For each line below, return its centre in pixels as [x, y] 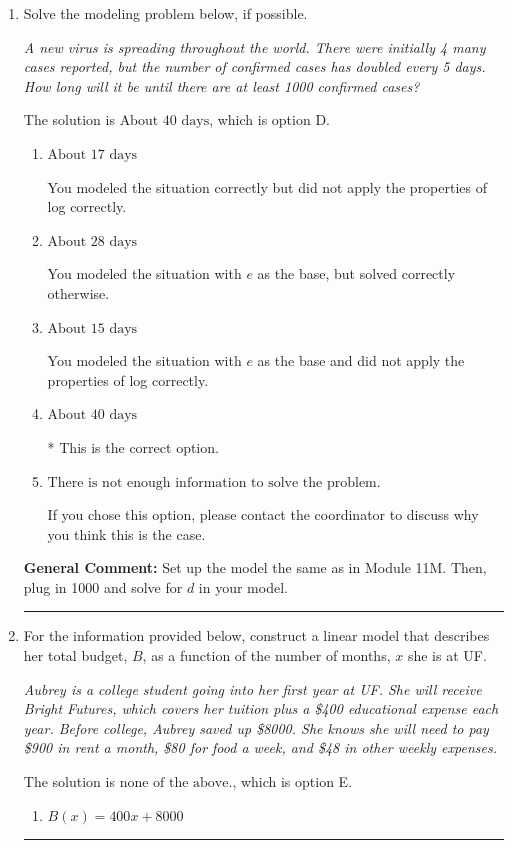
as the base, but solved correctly [356, 273]
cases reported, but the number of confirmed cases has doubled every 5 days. [254, 66]
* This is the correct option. [133, 446]
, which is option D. [269, 119]
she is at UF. [447, 655]
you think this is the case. [126, 533]
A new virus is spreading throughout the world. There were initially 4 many [254, 46]
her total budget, [75, 655]
